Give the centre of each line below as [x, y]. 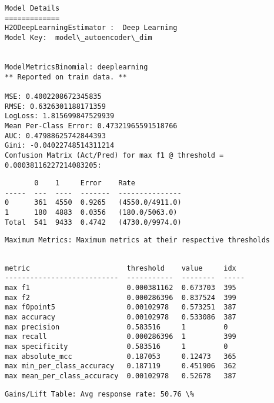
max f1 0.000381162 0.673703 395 [121, 288]
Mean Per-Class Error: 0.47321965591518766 [91, 126]
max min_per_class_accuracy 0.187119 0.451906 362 [121, 366]
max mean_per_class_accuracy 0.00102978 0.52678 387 [121, 376]
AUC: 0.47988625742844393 [55, 136]
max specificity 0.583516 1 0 [116, 347]
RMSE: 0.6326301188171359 [55, 106]
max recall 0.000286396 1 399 [121, 337]
